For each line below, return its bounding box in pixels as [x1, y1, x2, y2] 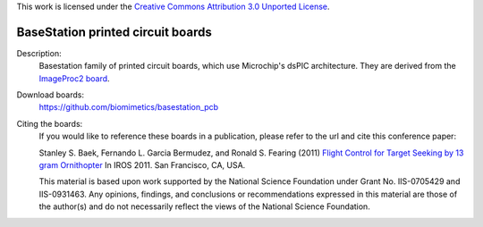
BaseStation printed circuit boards [16, 24, 212, 39]
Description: [16, 47, 62, 58]
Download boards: [16, 89, 85, 100]
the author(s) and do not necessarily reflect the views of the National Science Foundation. [38, 201, 370, 212]
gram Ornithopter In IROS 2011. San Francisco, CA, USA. [38, 160, 246, 171]
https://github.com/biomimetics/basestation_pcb [38, 102, 219, 113]
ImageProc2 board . [38, 72, 111, 84]
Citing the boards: [16, 118, 83, 129]
